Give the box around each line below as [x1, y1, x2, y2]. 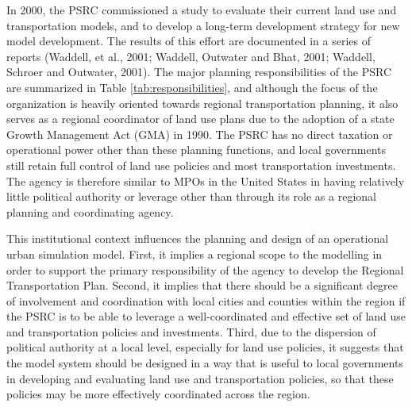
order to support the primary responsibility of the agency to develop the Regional [6, 261, 404, 278]
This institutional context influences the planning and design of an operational [6, 230, 389, 247]
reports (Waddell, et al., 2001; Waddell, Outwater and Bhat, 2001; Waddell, [6, 48, 375, 64]
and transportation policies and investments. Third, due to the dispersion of [6, 323, 376, 340]
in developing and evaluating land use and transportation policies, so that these [6, 370, 394, 386]
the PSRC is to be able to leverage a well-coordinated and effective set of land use [6, 308, 406, 324]
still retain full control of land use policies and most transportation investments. [6, 156, 396, 173]
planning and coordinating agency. [6, 203, 174, 220]
